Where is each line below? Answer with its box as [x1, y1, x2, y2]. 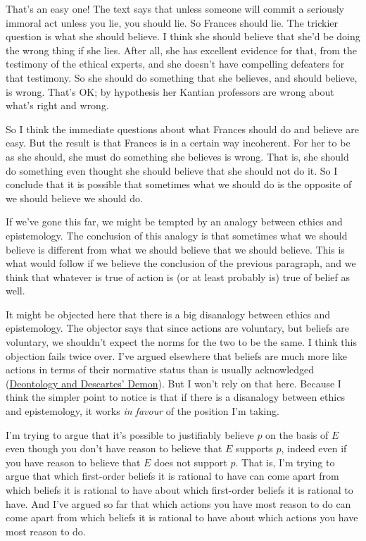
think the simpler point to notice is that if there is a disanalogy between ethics [6, 390, 345, 404]
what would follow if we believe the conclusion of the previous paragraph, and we [6, 256, 356, 270]
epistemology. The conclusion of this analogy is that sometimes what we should [6, 228, 348, 242]
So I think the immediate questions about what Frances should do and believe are [6, 121, 359, 136]
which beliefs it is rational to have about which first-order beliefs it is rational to [6, 483, 353, 497]
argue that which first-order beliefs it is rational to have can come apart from [6, 468, 339, 483]
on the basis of [265, 427, 329, 442]
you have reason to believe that [6, 454, 141, 469]
